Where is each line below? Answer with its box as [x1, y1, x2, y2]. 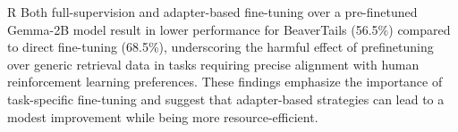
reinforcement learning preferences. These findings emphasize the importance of [7, 72, 443, 91]
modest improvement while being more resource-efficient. [7, 107, 318, 126]
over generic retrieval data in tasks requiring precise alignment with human [7, 54, 420, 73]
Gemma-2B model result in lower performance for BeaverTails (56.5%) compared [7, 20, 451, 38]
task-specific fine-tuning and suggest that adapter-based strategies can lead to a [7, 89, 445, 108]
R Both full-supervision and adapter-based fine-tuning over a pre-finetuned [7, 3, 418, 21]
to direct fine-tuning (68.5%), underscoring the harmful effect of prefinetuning [7, 37, 434, 56]
